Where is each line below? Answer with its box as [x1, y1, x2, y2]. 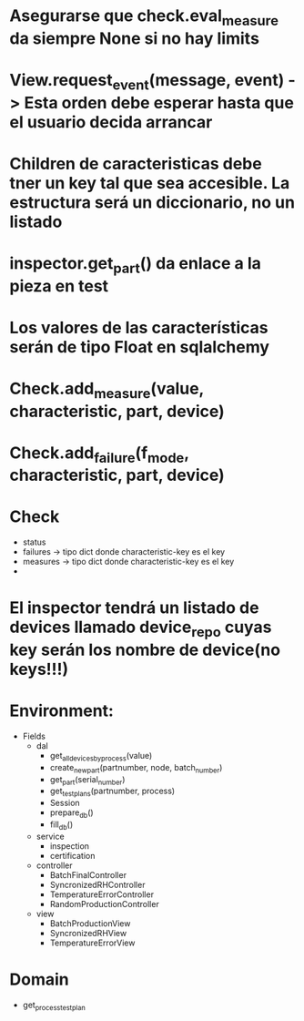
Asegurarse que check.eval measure [9, 5, 279, 29]
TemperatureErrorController [49, 889, 155, 900]
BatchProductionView [49, 917, 131, 929]
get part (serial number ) [49, 773, 126, 787]
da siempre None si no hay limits [9, 28, 259, 48]
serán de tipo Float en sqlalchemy [9, 336, 270, 357]
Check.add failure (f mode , [9, 443, 189, 466]
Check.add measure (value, [9, 378, 205, 402]
